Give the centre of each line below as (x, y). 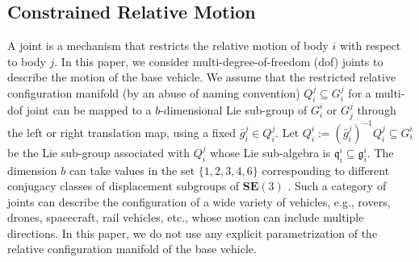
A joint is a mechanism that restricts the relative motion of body (168, 46)
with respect (371, 46)
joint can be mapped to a (89, 109)
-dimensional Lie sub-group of (234, 109)
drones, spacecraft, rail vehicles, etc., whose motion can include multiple (186, 217)
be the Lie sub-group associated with (99, 152)
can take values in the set (132, 170)
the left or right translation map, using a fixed (122, 132)
